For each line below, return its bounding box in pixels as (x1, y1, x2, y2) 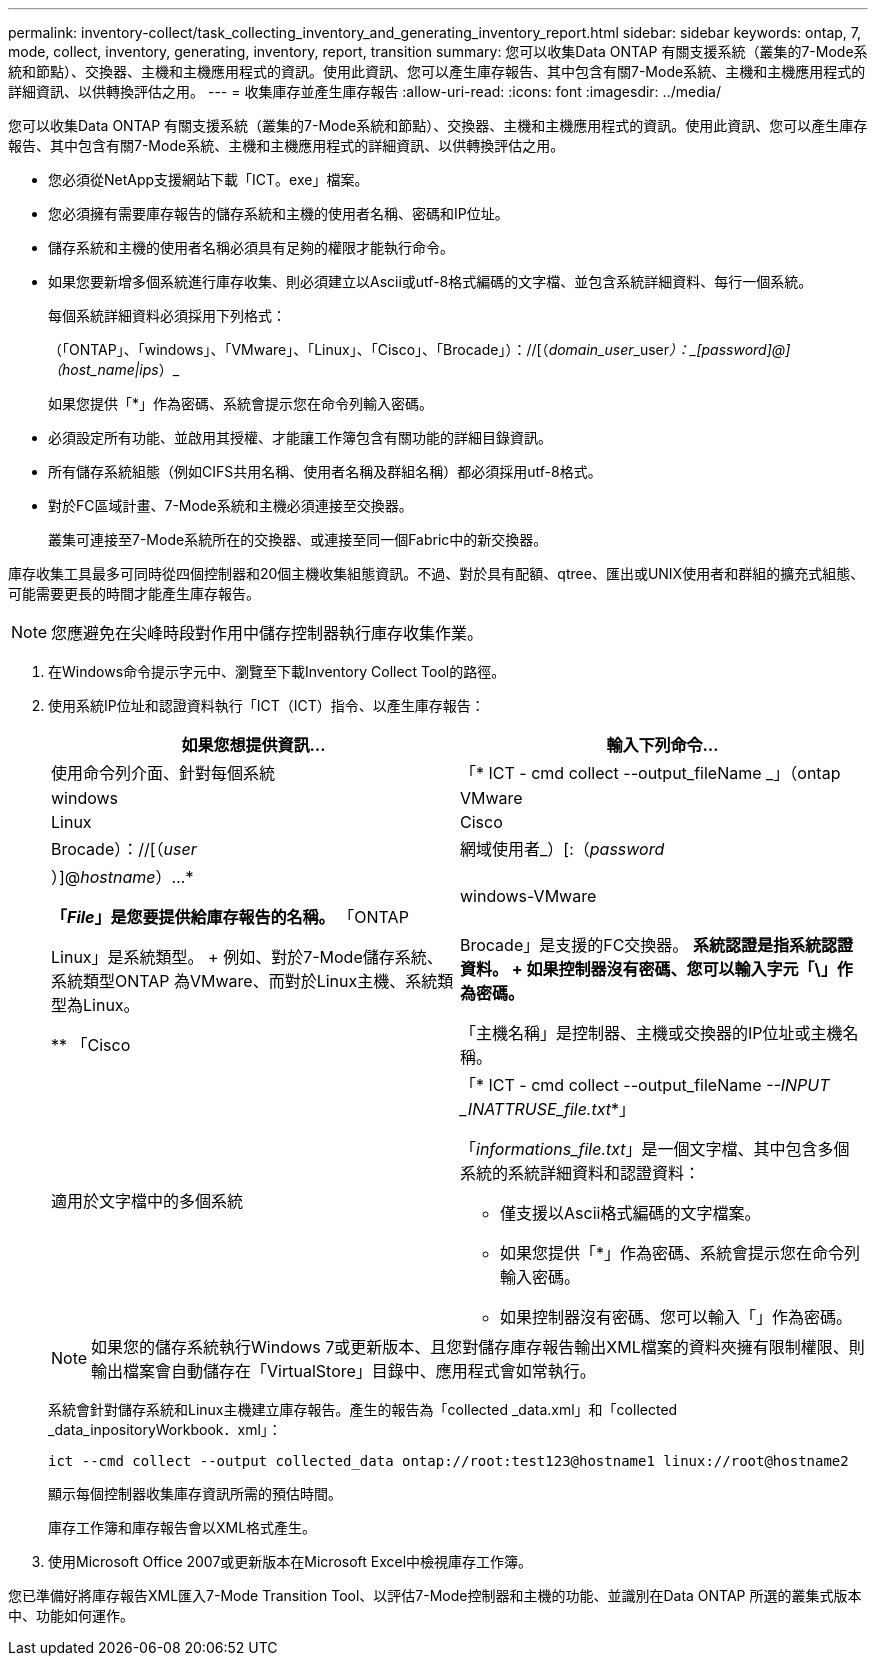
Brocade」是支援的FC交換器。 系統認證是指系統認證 (460, 935, 853, 955)
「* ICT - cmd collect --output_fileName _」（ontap (460, 763, 841, 783)
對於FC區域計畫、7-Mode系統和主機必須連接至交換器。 (48, 497, 413, 514)
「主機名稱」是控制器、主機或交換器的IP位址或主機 (460, 1023, 843, 1043)
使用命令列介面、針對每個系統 (51, 763, 276, 783)
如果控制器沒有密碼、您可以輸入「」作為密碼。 (500, 1307, 853, 1327)
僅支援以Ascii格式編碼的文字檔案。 (500, 1203, 761, 1223)
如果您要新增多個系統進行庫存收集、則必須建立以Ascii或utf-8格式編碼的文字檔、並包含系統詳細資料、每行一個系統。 (48, 273, 813, 290)
